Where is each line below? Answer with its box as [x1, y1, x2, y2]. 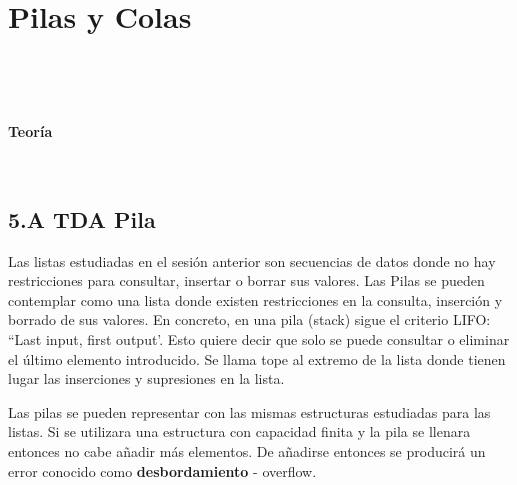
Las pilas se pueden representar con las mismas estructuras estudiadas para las [8, 401, 491, 422]
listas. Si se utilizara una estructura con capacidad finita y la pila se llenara [8, 421, 471, 442]
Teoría [8, 121, 53, 142]
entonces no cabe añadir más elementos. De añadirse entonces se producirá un [8, 441, 486, 462]
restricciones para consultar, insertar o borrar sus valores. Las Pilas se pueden [8, 270, 485, 291]
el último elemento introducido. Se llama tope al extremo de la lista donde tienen [8, 348, 506, 369]
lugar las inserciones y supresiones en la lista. [8, 368, 285, 389]
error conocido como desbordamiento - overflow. [8, 460, 317, 481]
